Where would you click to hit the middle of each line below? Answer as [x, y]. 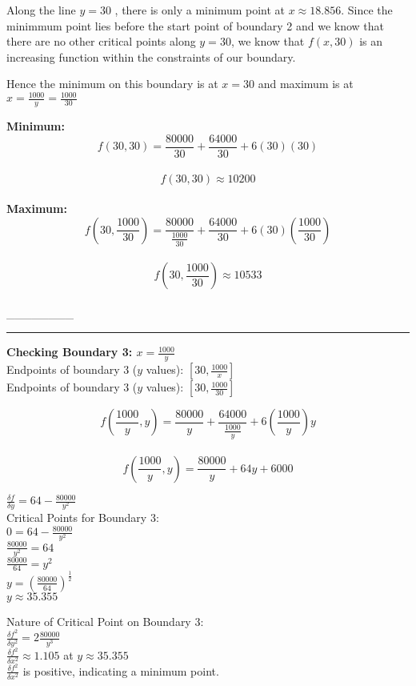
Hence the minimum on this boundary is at [112, 84]
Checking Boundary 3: [70, 352]
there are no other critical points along [101, 41]
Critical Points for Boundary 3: [83, 518]
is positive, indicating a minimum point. [121, 670]
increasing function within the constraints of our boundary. [151, 56]
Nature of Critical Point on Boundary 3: [105, 621]
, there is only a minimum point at [200, 10]
